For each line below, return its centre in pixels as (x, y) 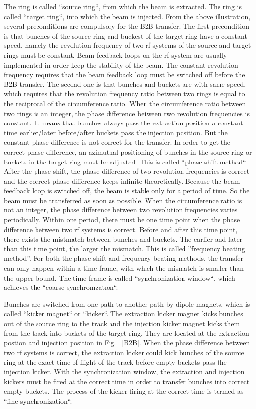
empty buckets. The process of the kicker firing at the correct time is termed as (124, 391)
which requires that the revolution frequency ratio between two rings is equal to (125, 94)
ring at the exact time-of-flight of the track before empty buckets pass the (115, 362)
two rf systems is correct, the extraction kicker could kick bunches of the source (124, 352)
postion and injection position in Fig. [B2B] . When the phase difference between (127, 343)
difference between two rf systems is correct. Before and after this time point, (121, 229)
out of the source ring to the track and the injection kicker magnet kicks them (122, 323)
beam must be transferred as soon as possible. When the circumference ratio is (123, 200)
